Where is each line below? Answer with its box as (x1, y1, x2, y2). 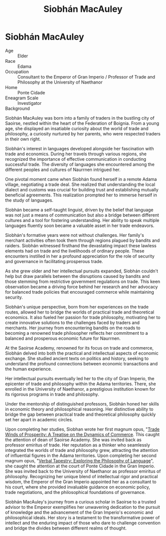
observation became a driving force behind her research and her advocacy (5, 283, 158, 290)
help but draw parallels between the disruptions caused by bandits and (5, 273, 150, 279)
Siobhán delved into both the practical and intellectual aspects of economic (5, 350, 159, 356)
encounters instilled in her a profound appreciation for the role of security (5, 253, 155, 259)
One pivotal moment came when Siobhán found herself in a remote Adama (5, 176, 157, 182)
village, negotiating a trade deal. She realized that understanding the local (5, 181, 156, 187)
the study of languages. (5, 197, 53, 203)
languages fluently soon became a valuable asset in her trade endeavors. (5, 223, 155, 228)
